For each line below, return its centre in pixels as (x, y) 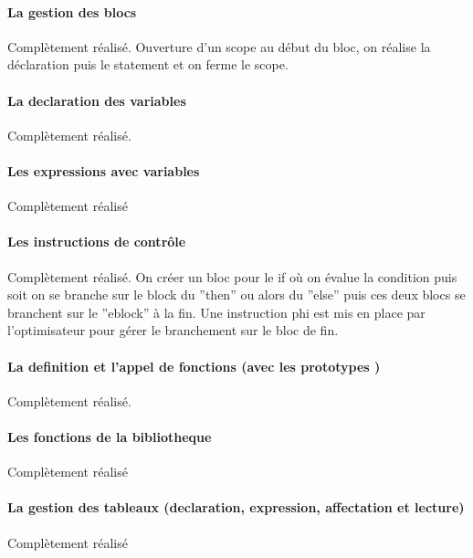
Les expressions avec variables (104, 170)
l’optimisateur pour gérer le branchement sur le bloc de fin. (173, 330)
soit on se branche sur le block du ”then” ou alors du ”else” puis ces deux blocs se (236, 295)
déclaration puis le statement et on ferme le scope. (148, 64)
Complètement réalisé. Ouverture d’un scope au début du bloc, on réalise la (219, 46)
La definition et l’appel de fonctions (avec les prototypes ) (194, 366)
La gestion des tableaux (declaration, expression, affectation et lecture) (236, 507)
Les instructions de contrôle (97, 242)
